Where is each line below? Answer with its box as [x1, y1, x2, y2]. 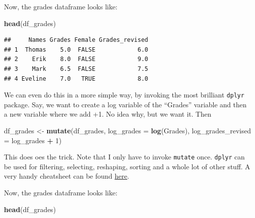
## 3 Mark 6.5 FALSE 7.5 [4, 65, 148, 72]
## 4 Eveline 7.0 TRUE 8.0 [4, 75, 148, 82]
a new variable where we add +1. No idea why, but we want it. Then [4, 109, 211, 119]
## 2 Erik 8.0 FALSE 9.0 [4, 56, 148, 63]
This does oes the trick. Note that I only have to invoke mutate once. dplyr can [4, 152, 245, 162]
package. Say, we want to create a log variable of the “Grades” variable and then [4, 99, 247, 109]
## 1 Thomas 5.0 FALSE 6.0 [4, 46, 148, 53]
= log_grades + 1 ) [4, 135, 62, 145]
